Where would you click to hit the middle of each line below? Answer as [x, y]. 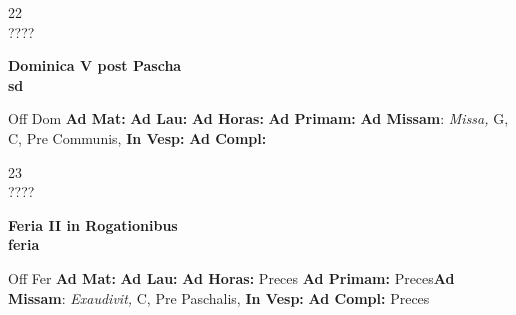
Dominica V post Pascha [95, 65]
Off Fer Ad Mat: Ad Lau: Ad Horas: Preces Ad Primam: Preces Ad [231, 277]
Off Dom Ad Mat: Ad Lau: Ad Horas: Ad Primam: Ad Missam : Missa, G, [258, 118]
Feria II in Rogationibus [93, 224]
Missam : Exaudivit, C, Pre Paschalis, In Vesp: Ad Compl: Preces [219, 297]
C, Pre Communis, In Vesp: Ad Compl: [137, 137]
